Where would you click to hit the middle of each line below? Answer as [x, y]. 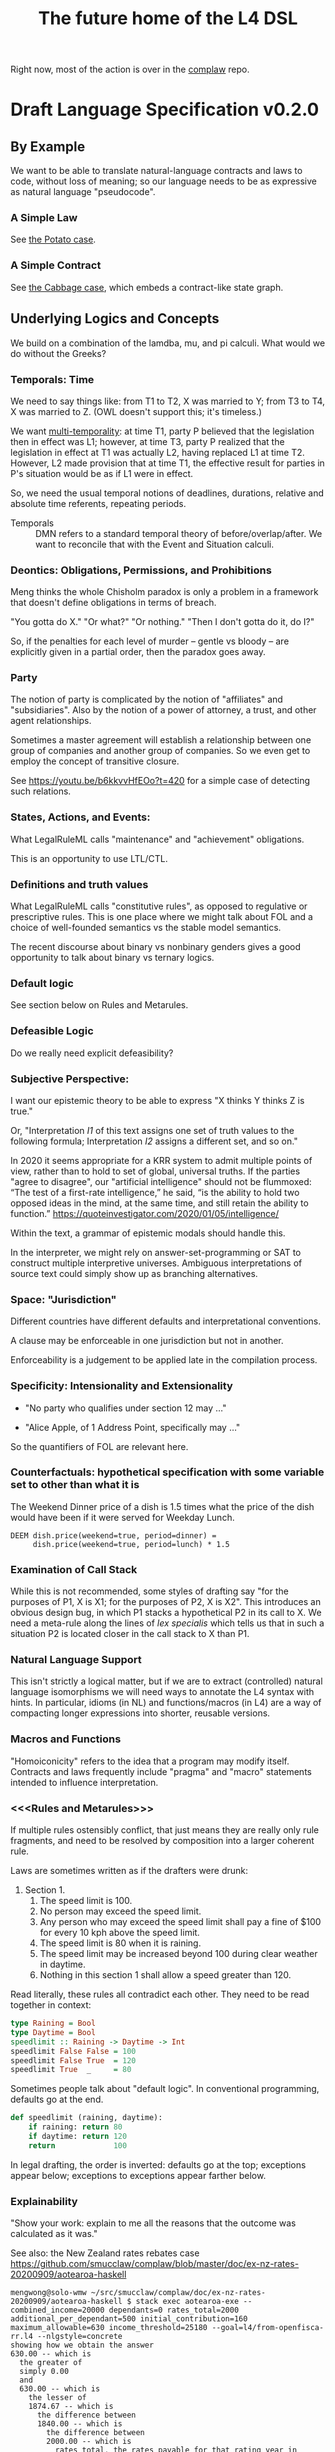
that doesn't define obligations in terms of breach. [113, 603]
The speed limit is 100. [86, 1901]
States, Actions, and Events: [80, 817]
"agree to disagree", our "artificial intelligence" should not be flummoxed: [161, 1181]
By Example [48, 146]
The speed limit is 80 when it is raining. [120, 1943]
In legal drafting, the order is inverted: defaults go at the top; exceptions [158, 2164]
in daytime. [62, 1964]
